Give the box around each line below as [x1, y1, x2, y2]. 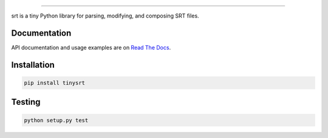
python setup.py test [24, 117, 89, 123]
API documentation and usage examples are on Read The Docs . [11, 44, 171, 51]
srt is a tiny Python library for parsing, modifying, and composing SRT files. [11, 12, 200, 19]
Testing [11, 97, 41, 107]
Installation [11, 59, 55, 70]
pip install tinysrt [24, 79, 85, 86]
